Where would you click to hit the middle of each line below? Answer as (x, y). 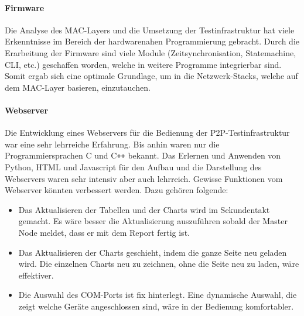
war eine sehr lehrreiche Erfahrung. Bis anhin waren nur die (112, 144)
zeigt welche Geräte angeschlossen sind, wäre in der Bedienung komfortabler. (156, 306)
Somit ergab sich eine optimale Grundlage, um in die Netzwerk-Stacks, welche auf (151, 76)
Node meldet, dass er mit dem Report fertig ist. (104, 232)
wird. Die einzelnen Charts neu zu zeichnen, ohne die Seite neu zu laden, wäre (159, 264)
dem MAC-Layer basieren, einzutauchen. (78, 87)
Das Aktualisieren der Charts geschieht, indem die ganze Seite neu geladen (153, 252)
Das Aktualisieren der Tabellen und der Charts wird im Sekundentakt (144, 209)
